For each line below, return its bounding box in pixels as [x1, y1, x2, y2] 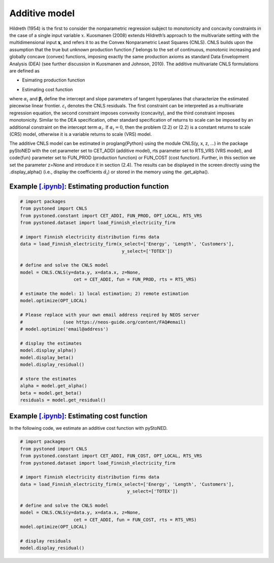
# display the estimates [20, 340, 82, 346]
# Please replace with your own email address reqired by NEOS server [20, 312, 200, 318]
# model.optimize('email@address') [20, 326, 109, 332]
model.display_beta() [20, 355, 74, 360]
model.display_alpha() [20, 348, 77, 353]
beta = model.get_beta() [20, 390, 82, 396]
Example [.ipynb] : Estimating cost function [9, 412, 148, 421]
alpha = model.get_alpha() [20, 383, 87, 389]
